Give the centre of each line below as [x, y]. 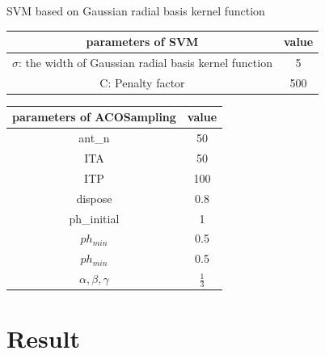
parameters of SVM [142, 42]
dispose [94, 198]
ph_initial [94, 218]
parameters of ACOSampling [94, 117]
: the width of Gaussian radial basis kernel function [146, 62]
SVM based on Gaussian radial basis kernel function [136, 11]
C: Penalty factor [142, 82]
